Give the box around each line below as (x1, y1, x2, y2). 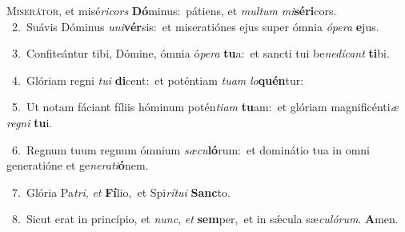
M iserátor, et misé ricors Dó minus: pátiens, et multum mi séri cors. (6, 2, 337, 18)
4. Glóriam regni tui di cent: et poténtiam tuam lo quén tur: (11, 71, 304, 88)
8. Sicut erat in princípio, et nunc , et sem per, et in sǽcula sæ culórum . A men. (11, 210, 399, 227)
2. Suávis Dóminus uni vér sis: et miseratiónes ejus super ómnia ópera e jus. (11, 18, 379, 34)
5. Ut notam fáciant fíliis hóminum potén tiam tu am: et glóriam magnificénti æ (11, 98, 399, 115)
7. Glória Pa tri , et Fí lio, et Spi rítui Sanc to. (11, 183, 231, 200)
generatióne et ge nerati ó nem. (6, 157, 149, 174)
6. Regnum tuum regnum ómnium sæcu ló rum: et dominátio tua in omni (11, 141, 371, 158)
